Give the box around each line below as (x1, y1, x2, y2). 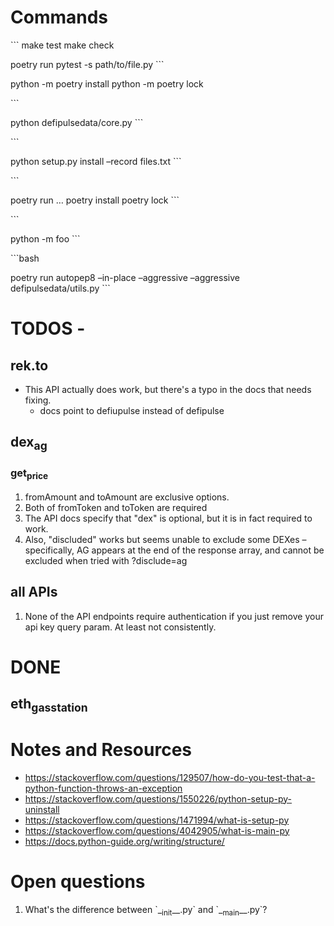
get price (10, 466, 49, 482)
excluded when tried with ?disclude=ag (24, 555, 188, 567)
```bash (10, 252, 40, 264)
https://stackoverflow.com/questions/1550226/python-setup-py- (24, 792, 293, 805)
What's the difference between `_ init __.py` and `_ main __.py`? (24, 903, 268, 918)
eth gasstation (10, 696, 88, 715)
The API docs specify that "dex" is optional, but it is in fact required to (24, 512, 313, 525)
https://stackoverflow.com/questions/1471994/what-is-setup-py (24, 814, 290, 826)
